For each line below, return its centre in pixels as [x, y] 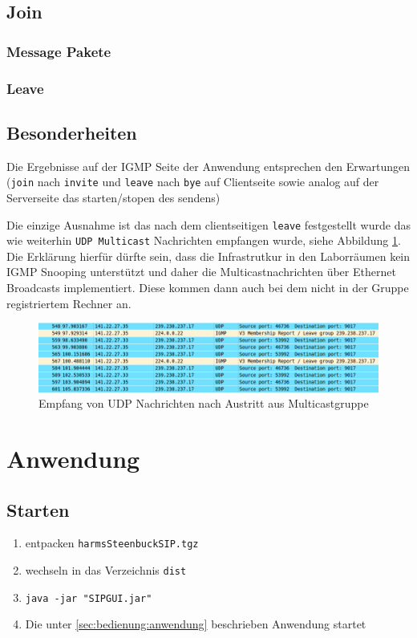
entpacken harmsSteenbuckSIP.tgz [112, 543]
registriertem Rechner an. [69, 303]
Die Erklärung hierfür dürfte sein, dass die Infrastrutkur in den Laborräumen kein [208, 256]
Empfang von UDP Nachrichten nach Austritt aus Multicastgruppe [204, 403]
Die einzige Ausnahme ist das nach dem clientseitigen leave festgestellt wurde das [208, 224]
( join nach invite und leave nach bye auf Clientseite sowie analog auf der [193, 182]
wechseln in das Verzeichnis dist [106, 569]
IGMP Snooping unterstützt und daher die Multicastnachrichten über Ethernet [201, 272]
